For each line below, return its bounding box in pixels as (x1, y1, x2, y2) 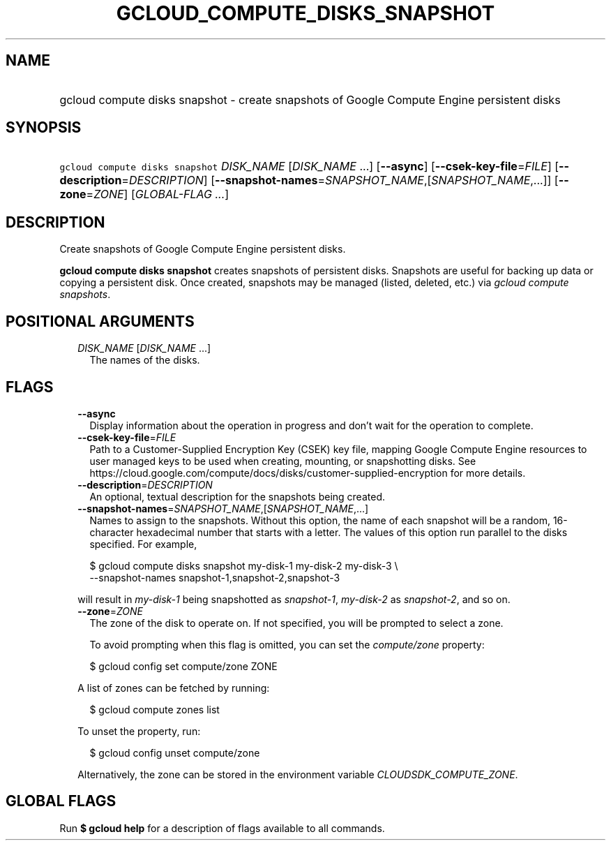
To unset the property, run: (77, 725, 201, 737)
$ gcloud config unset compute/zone (89, 746, 260, 759)
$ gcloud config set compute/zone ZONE (89, 660, 278, 672)
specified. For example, (89, 537, 197, 550)
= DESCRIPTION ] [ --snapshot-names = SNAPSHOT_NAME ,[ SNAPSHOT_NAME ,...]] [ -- (121, 173, 569, 188)
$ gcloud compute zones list (89, 703, 220, 715)
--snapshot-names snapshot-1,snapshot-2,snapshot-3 (89, 571, 340, 584)
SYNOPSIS (6, 119, 82, 137)
